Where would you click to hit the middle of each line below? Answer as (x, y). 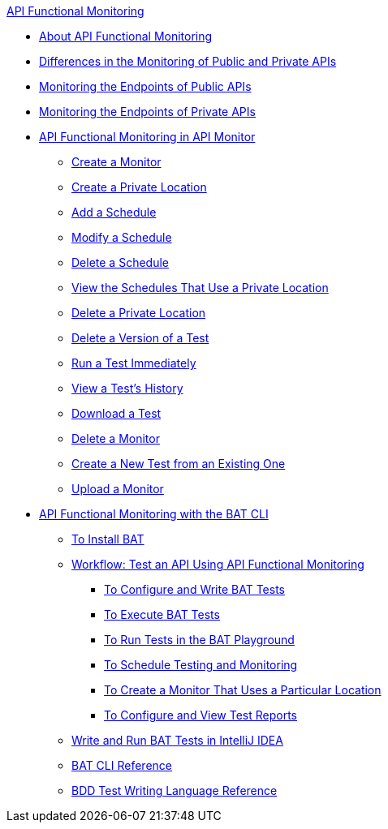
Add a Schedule (114, 212)
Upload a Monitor (118, 489)
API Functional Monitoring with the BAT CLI (154, 514)
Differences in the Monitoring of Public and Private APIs (188, 61)
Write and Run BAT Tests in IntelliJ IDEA (177, 740)
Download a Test (116, 413)
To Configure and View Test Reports (201, 715)
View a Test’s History (127, 388)
